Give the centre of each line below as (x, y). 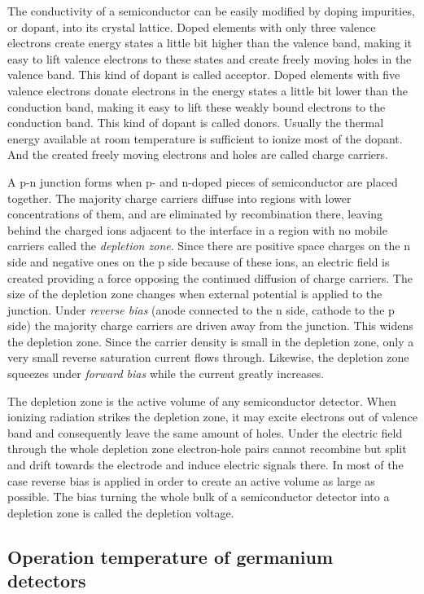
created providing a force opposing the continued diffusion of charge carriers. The (210, 277)
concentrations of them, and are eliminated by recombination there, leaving (195, 214)
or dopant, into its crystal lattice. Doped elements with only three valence (192, 26)
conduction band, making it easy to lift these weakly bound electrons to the (197, 106)
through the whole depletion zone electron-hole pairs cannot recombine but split (207, 449)
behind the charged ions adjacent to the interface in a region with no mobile (197, 229)
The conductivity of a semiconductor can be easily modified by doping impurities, (211, 11)
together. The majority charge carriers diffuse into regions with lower (179, 198)
